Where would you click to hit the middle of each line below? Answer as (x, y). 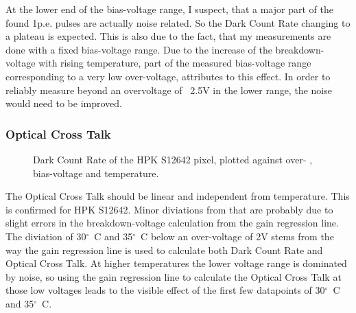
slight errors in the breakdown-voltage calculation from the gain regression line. (172, 223)
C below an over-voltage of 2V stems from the (237, 236)
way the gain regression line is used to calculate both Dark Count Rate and (164, 250)
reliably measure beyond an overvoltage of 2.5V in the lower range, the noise (169, 90)
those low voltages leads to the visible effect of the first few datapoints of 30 (165, 290)
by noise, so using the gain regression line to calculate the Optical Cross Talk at (174, 276)
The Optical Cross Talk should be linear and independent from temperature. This (178, 196)
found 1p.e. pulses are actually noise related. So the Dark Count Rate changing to (178, 22)
